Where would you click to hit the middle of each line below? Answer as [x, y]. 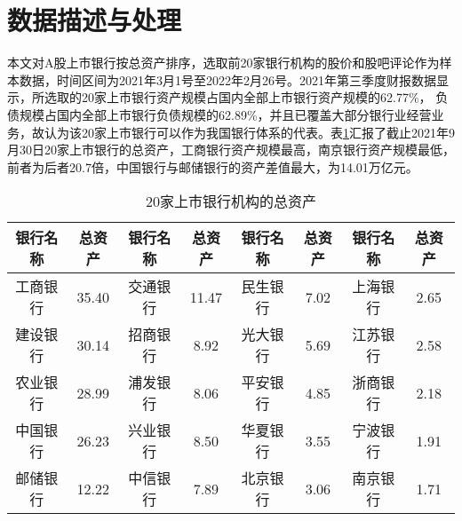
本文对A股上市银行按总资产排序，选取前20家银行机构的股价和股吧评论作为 [223, 63]
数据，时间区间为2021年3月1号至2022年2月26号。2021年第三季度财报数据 [227, 79]
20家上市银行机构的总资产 [231, 201]
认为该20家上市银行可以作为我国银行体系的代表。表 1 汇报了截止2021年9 [249, 132]
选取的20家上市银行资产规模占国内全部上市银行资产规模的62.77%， [238, 97]
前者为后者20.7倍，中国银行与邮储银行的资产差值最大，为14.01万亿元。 [213, 166]
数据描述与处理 [95, 20]
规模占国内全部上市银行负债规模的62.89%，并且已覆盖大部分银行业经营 [225, 114]
